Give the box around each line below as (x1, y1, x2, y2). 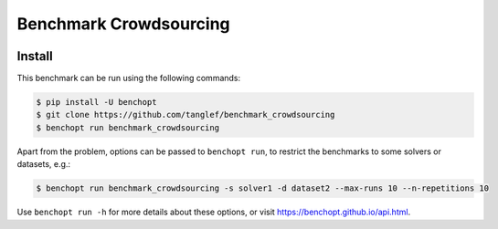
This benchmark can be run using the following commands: (16, 73, 241, 84)
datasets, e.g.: (16, 159, 71, 170)
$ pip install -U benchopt (36, 97, 157, 108)
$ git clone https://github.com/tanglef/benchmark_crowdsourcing (36, 109, 335, 120)
